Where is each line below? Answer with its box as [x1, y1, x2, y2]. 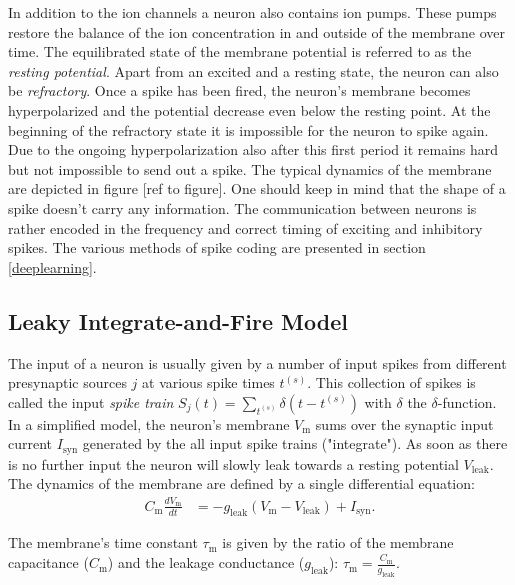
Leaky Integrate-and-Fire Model [8, 305, 348, 336]
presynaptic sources [8, 372, 127, 393]
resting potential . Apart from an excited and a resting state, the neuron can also [8, 60, 499, 81]
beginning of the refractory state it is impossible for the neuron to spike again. [8, 119, 489, 140]
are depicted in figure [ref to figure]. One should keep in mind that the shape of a [8, 178, 506, 199]
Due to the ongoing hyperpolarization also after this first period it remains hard [8, 139, 499, 160]
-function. [437, 391, 497, 412]
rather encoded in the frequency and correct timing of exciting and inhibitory [8, 217, 483, 238]
